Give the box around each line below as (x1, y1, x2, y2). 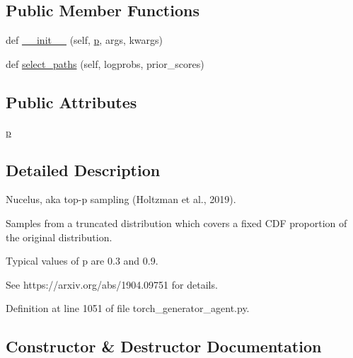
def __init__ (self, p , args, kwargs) (6, 33, 163, 47)
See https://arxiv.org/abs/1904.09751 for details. (6, 277, 218, 291)
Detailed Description (6, 158, 161, 180)
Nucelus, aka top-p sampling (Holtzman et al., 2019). (6, 192, 236, 207)
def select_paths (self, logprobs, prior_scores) (6, 56, 204, 71)
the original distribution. (6, 229, 112, 244)
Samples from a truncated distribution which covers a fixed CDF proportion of (6, 215, 347, 230)
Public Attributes (6, 91, 137, 112)
